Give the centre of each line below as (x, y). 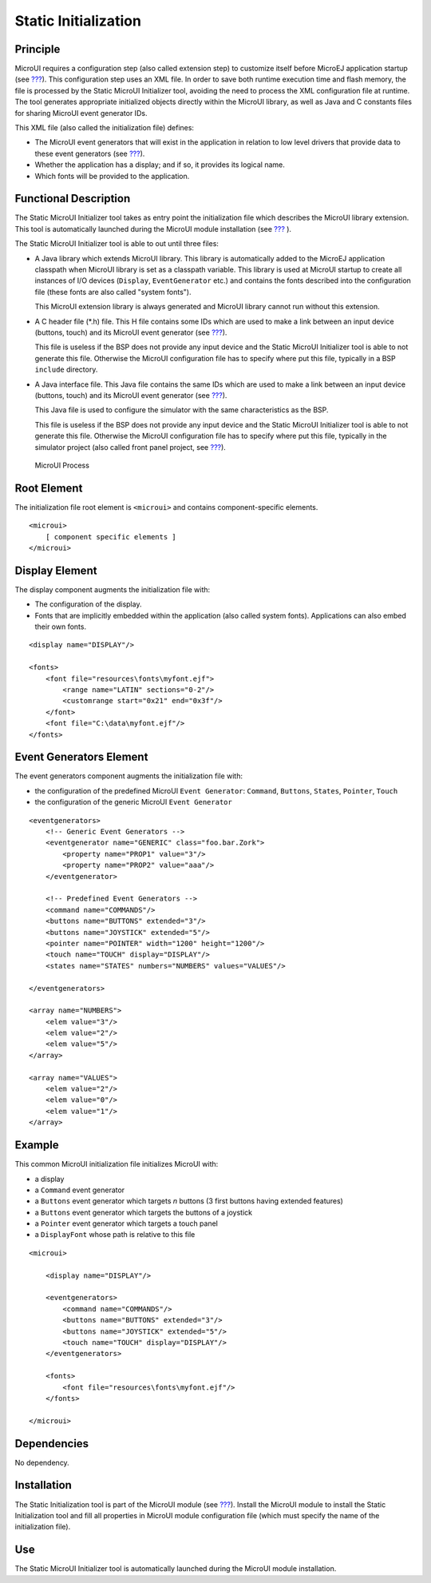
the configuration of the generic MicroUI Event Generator (134, 802)
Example (37, 1145)
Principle (38, 49)
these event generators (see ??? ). (90, 153)
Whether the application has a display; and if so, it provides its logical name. (160, 165)
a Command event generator (80, 1190)
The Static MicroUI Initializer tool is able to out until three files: (117, 244)
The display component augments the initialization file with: (113, 589)
